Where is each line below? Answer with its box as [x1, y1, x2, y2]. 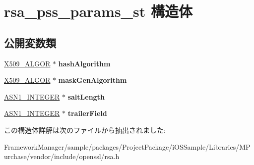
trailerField [67, 108, 107, 118]
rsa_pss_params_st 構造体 [4, 1, 192, 21]
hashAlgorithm [58, 58, 111, 68]
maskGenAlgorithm [58, 75, 127, 85]
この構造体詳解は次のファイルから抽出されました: [4, 124, 166, 135]
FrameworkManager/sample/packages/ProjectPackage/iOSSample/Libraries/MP [4, 141, 251, 152]
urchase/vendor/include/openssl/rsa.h [4, 151, 120, 162]
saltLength [67, 91, 105, 102]
